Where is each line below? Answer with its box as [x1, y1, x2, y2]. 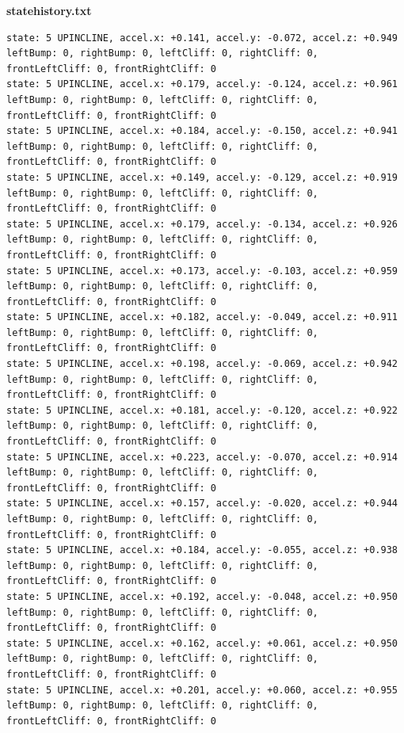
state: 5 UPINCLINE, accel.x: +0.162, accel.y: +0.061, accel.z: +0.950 [6, 637, 398, 649]
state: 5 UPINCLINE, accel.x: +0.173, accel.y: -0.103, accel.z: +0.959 [6, 265, 398, 277]
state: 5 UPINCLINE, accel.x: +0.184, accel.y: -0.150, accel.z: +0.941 [6, 125, 398, 137]
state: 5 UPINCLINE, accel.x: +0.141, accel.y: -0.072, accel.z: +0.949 [6, 32, 398, 44]
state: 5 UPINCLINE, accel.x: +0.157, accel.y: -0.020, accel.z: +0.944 [6, 498, 398, 510]
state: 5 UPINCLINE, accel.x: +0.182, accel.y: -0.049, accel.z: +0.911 [6, 311, 398, 323]
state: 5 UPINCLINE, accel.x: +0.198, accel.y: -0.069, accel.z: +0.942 [6, 358, 398, 370]
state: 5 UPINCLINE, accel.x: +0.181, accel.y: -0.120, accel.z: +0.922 [6, 404, 398, 416]
